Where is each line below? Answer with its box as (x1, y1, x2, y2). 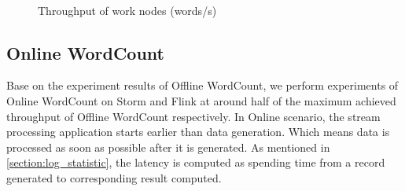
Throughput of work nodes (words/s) (38, 2, 217, 18)
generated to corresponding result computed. (6, 169, 222, 185)
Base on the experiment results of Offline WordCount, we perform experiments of (6, 77, 399, 94)
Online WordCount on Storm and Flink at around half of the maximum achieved (6, 92, 396, 108)
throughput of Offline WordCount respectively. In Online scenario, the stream (6, 108, 381, 124)
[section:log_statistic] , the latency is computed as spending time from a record (6, 154, 385, 171)
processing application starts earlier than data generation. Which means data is (6, 123, 390, 140)
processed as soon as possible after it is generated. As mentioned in (6, 138, 330, 155)
